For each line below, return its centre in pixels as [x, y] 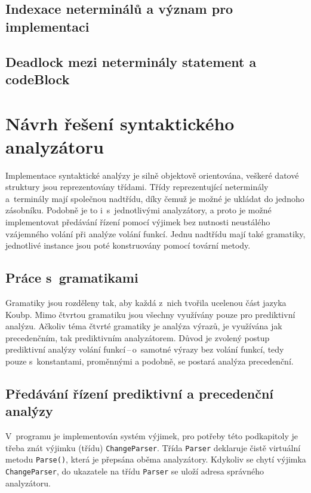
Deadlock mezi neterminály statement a [131, 61]
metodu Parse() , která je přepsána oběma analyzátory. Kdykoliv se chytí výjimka [156, 459]
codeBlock [38, 79]
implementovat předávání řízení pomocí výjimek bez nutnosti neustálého [138, 222]
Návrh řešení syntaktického [120, 123]
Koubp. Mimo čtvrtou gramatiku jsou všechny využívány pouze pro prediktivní [150, 314]
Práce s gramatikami [72, 278]
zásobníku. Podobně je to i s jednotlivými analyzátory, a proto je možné [138, 210]
